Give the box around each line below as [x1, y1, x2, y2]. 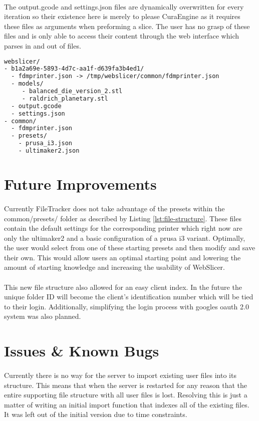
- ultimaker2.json [18, 147, 80, 155]
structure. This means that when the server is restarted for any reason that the [4, 379, 247, 390]
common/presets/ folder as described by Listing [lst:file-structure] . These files [4, 213, 241, 223]
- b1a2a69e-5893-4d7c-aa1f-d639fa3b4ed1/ [4, 65, 144, 73]
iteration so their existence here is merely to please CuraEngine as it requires [4, 11, 240, 22]
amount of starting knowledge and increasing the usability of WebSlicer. [4, 262, 225, 272]
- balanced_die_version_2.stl [22, 88, 123, 95]
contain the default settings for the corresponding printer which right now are [4, 223, 242, 233]
